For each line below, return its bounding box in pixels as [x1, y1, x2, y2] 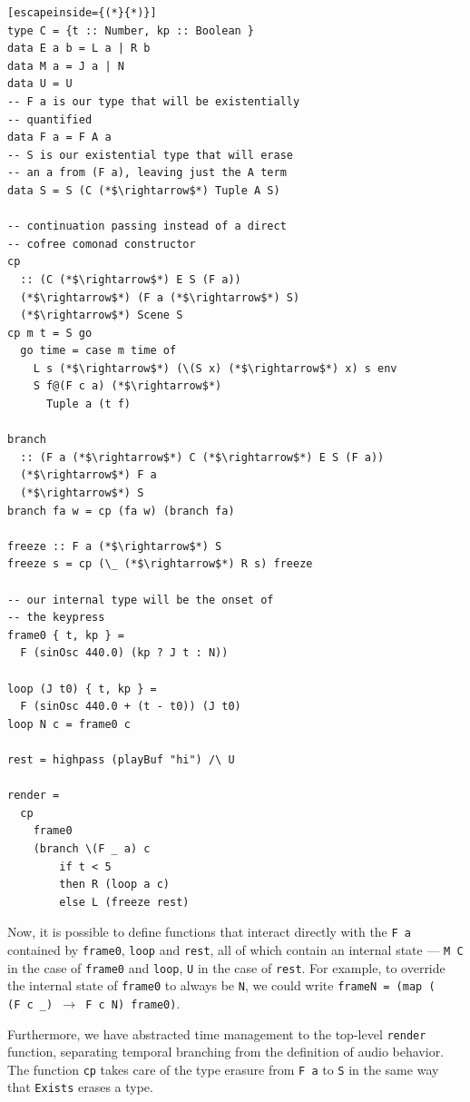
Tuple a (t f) [45, 398, 132, 411]
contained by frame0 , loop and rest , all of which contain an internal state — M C [7, 940, 464, 959]
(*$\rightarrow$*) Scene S [20, 309, 183, 322]
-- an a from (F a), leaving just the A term [7, 166, 287, 180]
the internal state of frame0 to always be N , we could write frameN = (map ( [7, 976, 436, 995]
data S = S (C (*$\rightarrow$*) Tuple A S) [7, 183, 280, 197]
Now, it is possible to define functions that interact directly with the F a [7, 922, 411, 941]
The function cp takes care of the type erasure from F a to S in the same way [7, 1059, 439, 1078]
